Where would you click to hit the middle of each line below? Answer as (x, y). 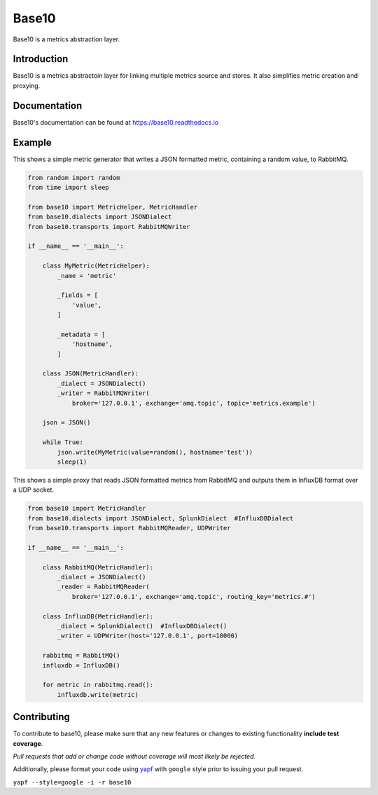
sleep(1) (72, 462)
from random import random (74, 178)
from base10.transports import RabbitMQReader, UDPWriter (129, 528)
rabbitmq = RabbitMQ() (81, 656)
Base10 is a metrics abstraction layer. (66, 39)
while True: (63, 442)
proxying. (27, 85)
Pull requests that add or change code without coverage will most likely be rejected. (134, 756)
